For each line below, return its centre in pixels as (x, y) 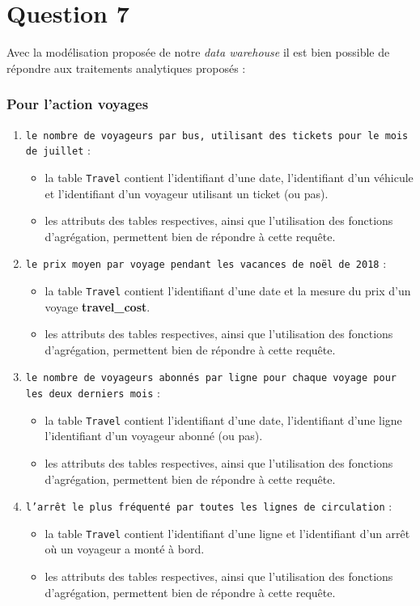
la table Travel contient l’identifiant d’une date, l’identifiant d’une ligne (223, 420)
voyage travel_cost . (98, 306)
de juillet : (58, 150)
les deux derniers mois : (93, 393)
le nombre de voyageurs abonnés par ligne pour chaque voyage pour (211, 378)
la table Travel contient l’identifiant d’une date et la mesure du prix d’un (228, 290)
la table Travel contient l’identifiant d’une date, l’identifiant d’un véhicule (229, 177)
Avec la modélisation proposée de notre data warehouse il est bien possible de (198, 52)
